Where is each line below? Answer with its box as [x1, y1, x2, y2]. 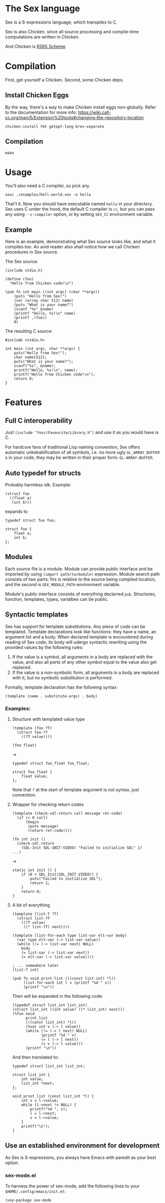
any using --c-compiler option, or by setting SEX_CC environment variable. [5, 212, 154, 217]
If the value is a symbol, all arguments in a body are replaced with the [12, 654, 153, 660]
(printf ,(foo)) [14, 315, 48, 321]
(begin [25, 819, 39, 825]
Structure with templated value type [12, 716, 85, 722]
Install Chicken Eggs [5, 91, 69, 100]
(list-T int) [12, 967, 39, 972]
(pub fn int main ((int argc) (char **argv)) [5, 290, 100, 294]
